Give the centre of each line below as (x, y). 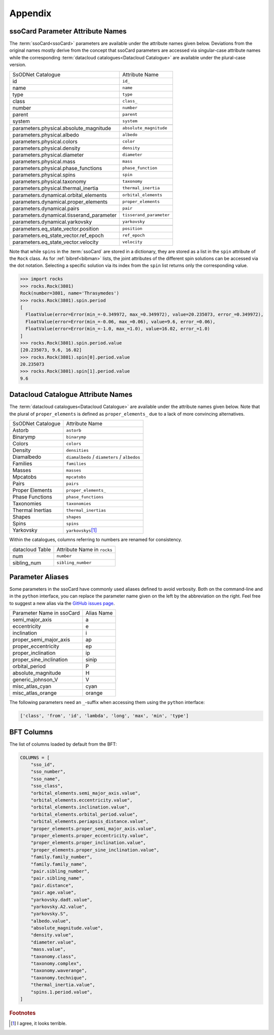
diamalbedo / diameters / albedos (103, 457)
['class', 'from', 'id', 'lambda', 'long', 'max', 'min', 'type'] (104, 716)
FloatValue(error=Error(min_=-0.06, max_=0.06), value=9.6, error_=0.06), (121, 322)
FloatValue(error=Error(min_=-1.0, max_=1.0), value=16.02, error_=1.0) (118, 329)
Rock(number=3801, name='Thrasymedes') (70, 293)
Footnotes (23, 1013)
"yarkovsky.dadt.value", (62, 899)
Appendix (30, 13)
